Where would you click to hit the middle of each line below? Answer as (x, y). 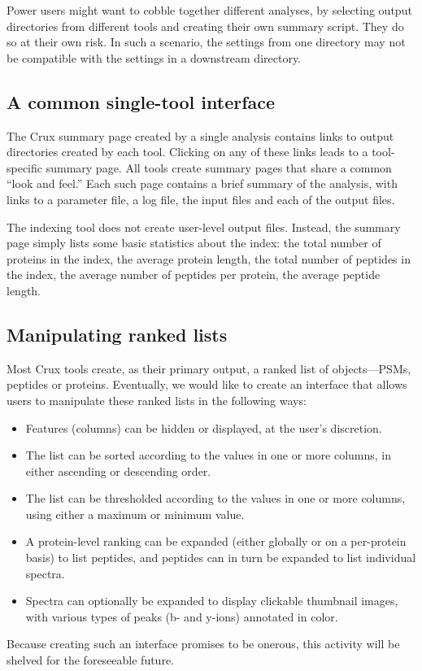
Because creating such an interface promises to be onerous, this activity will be (203, 644)
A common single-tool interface (141, 101)
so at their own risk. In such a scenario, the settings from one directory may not (206, 42)
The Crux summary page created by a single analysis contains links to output (200, 135)
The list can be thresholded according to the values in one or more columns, (215, 498)
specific (25, 167)
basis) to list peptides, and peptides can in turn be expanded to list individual (221, 558)
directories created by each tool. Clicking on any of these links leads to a (187, 152)
